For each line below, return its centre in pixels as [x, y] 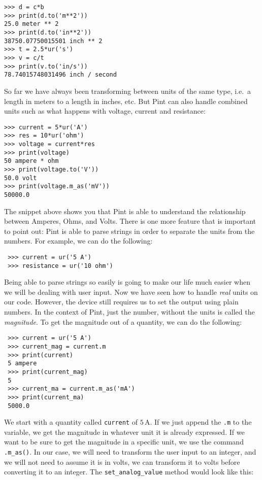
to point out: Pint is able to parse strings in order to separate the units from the [129, 231]
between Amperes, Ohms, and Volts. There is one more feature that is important [130, 221]
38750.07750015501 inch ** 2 [53, 41]
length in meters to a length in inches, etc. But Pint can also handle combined [126, 101]
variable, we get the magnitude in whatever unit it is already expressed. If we [124, 432]
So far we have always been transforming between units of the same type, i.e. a [128, 91]
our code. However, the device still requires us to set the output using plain [121, 302]
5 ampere [22, 364]
